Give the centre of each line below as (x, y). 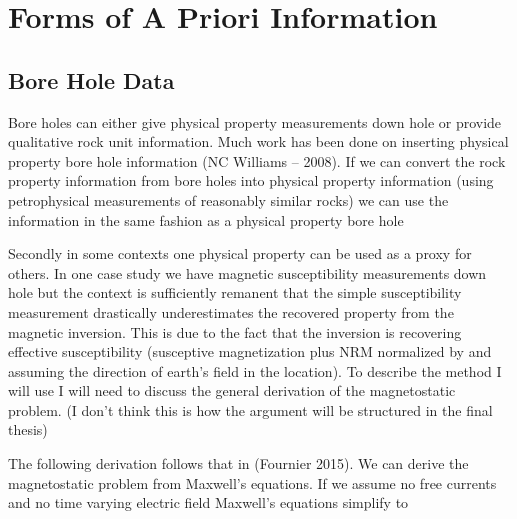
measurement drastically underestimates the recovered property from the (231, 311)
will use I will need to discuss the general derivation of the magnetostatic (232, 390)
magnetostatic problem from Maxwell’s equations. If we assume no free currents (252, 482)
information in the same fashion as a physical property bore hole (206, 219)
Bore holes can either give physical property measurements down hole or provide (255, 121)
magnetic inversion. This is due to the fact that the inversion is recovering (235, 331)
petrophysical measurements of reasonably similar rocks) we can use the (228, 199)
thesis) (28, 429)
